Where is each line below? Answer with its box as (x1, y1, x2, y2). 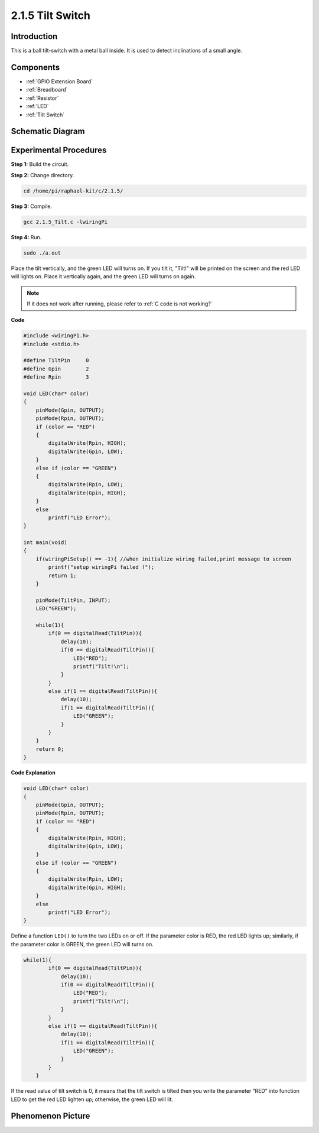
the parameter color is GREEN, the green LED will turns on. (11, 940, 154, 948)
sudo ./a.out (23, 249, 61, 256)
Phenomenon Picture (11, 1111, 90, 1121)
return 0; (35, 745, 64, 753)
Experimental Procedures (11, 145, 107, 155)
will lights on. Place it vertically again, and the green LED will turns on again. (11, 273, 196, 280)
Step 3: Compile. (11, 203, 53, 210)
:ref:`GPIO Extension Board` (25, 77, 93, 85)
